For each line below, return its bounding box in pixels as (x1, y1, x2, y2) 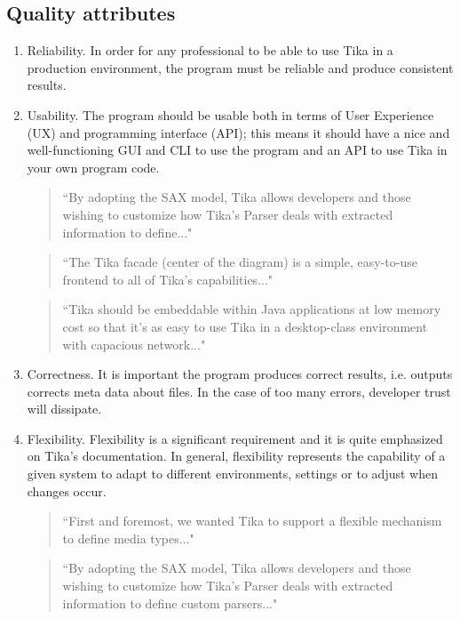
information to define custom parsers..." (62, 593, 278, 612)
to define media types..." (62, 528, 194, 547)
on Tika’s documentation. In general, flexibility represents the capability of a (27, 446, 446, 465)
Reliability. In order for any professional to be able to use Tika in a (27, 41, 393, 60)
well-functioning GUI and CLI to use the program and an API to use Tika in (27, 141, 448, 159)
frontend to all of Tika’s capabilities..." (62, 269, 274, 288)
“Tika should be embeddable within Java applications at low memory (62, 300, 441, 318)
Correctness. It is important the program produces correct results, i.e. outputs (27, 365, 453, 383)
